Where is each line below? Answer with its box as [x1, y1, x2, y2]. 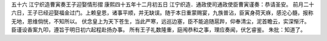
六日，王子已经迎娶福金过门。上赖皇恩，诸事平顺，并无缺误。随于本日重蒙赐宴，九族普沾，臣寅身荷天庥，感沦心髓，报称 [11, 9, 314, 16]
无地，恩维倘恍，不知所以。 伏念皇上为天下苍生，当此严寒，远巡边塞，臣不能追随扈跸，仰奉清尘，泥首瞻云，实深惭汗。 [11, 17, 310, 25]
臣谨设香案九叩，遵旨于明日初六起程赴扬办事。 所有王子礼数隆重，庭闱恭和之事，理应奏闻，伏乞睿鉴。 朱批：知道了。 [11, 26, 306, 33]
